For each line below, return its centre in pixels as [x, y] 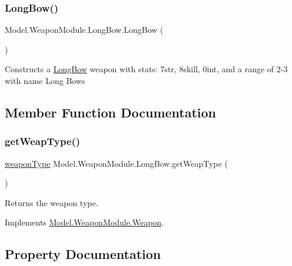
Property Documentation [83, 254]
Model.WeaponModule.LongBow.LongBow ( [84, 30]
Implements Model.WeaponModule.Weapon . [84, 222]
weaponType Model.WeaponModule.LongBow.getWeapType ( [116, 163]
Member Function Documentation [111, 112]
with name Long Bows [45, 80]
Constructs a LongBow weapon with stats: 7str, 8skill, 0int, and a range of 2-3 [146, 69]
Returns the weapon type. [52, 202]
